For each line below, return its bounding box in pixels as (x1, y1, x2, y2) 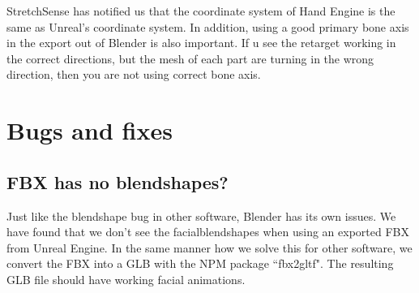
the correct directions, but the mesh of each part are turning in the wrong (6, 50, 374, 67)
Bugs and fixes (6, 114, 173, 147)
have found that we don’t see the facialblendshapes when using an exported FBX (6, 223, 409, 240)
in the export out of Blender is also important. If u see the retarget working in (6, 34, 396, 51)
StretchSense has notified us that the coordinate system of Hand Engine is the (6, 2, 395, 19)
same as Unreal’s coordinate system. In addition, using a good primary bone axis (6, 18, 409, 35)
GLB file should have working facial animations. (6, 270, 246, 287)
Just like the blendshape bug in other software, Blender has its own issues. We (6, 207, 396, 224)
